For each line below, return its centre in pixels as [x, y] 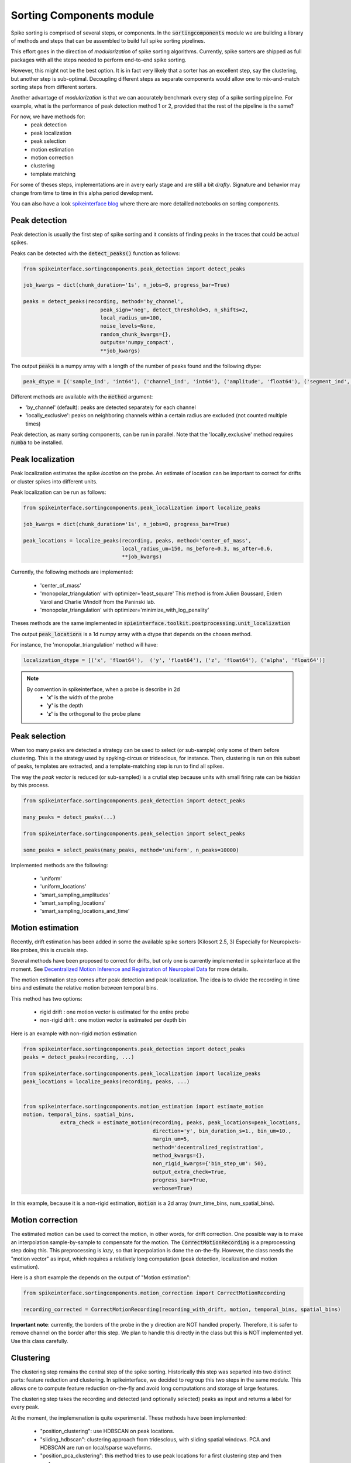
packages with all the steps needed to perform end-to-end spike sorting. [99, 60]
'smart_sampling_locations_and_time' [85, 911]
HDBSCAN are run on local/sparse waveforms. [96, 1447]
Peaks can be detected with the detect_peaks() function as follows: [96, 253]
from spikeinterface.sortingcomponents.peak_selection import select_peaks [134, 833]
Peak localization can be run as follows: [58, 492]
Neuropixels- [285, 942]
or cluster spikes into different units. [54, 481]
